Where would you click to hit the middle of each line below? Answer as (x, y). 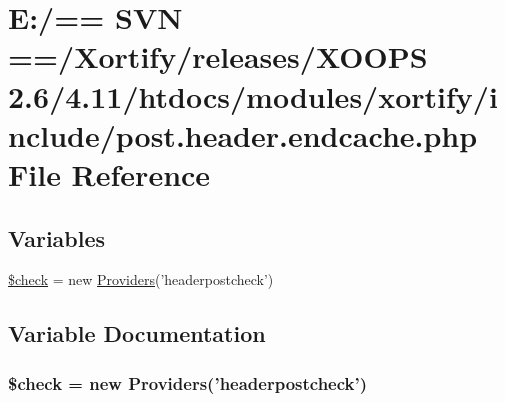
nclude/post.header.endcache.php (243, 134)
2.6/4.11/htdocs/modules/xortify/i (253, 95)
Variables (57, 237)
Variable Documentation (137, 333)
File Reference (109, 173)
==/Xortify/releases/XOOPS (218, 56)
